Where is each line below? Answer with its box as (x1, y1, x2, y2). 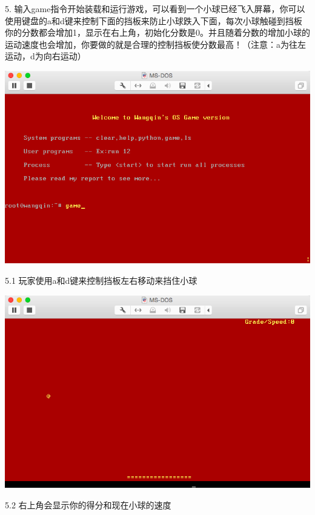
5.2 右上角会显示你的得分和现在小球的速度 (5, 498, 171, 511)
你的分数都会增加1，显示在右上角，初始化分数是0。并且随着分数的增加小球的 (5, 26, 310, 39)
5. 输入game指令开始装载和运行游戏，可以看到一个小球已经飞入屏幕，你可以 (5, 2, 305, 15)
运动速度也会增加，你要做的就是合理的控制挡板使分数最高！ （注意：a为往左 (5, 38, 306, 50)
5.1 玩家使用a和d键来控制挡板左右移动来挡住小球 (5, 274, 197, 287)
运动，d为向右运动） (5, 50, 86, 62)
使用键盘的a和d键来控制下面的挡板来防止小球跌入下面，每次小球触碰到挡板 (5, 14, 302, 27)
